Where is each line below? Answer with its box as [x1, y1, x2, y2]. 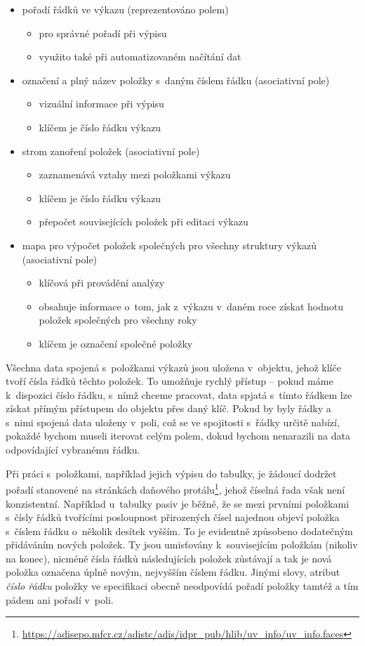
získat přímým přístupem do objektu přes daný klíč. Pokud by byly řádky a [6, 401, 331, 416]
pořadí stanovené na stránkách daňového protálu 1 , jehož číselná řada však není [6, 480, 345, 496]
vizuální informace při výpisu [39, 96, 164, 111]
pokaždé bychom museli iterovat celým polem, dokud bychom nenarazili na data [6, 428, 350, 443]
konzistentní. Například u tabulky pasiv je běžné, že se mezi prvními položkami [6, 496, 350, 510]
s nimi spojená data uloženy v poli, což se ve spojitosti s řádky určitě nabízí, [6, 414, 340, 429]
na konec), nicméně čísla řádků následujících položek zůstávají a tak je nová [6, 551, 332, 565]
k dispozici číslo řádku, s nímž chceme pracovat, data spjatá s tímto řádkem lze [6, 387, 352, 402]
